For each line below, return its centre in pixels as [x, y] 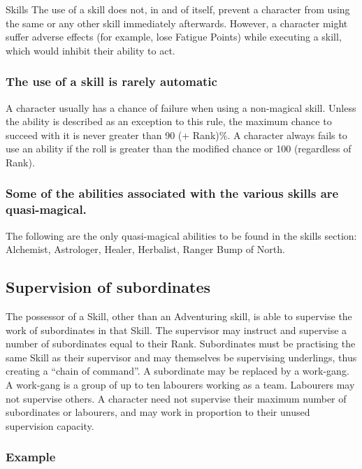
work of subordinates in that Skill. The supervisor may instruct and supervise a [176, 330]
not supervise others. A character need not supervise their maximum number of [176, 398]
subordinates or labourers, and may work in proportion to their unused [158, 412]
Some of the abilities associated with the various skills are [172, 193]
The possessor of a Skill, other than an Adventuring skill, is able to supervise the [179, 316]
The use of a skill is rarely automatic [111, 81]
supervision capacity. [50, 425]
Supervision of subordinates [108, 287]
